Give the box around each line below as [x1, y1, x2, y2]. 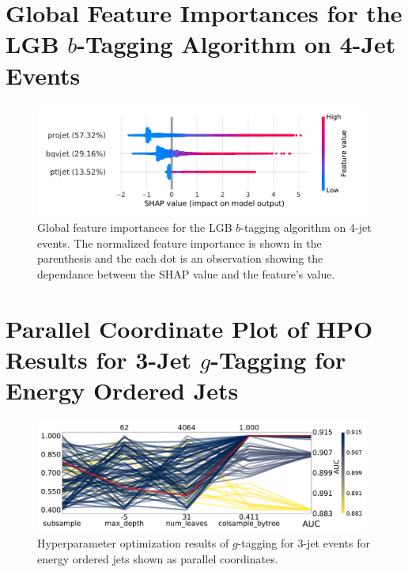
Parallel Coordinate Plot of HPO [6, 312, 373, 344]
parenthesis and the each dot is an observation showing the [37, 250, 323, 267]
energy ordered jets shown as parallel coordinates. [37, 550, 278, 566]
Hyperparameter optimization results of [37, 535, 229, 551]
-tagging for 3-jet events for [237, 535, 370, 551]
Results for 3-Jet [6, 343, 192, 375]
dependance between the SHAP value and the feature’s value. [37, 265, 335, 282]
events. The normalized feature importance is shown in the [37, 234, 322, 251]
